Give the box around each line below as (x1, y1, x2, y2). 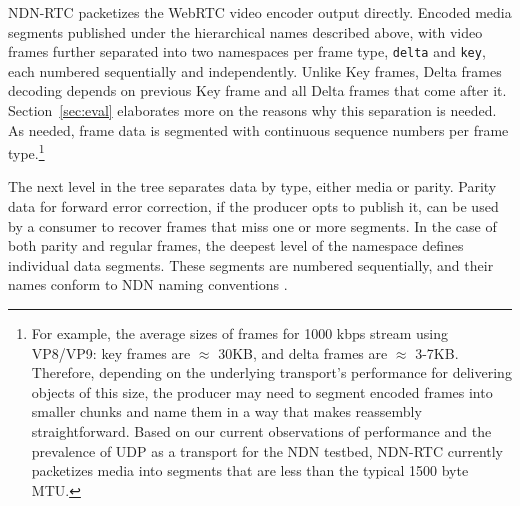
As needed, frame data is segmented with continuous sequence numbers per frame (8, 119, 509, 140)
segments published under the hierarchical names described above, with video (8, 21, 483, 42)
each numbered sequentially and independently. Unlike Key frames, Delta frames (8, 60, 502, 81)
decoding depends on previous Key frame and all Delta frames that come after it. (8, 80, 507, 101)
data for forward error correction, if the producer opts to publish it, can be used (8, 196, 499, 217)
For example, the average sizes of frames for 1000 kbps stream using (31, 323, 448, 344)
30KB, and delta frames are (218, 342, 388, 363)
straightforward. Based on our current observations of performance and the (31, 421, 492, 441)
